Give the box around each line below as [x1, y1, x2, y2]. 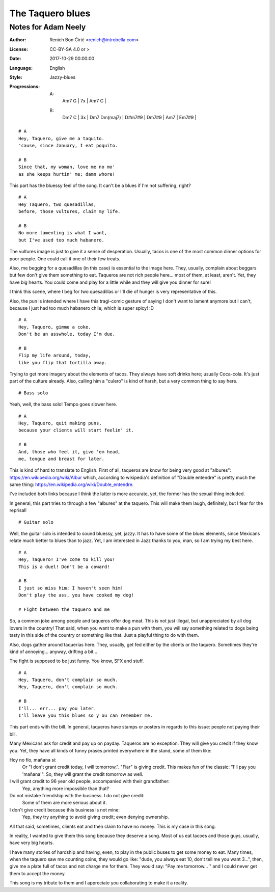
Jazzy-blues [49, 74, 76, 80]
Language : [9, 65, 33, 71]
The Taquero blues [9, 8, 91, 19]
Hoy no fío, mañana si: [9, 756, 57, 763]
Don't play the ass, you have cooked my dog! [18, 592, 134, 598]
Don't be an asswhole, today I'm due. [18, 331, 116, 337]
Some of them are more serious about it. [22, 800, 107, 806]
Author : [9, 37, 26, 43]
